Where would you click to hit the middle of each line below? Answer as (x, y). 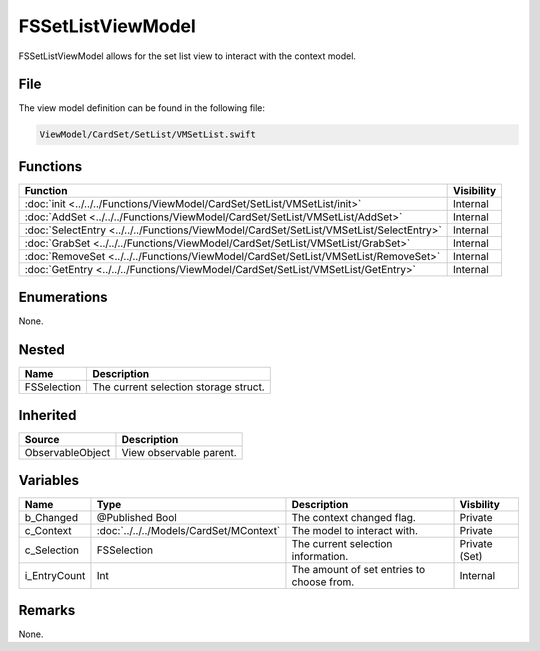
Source (42, 439)
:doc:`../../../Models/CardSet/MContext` (188, 531)
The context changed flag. (354, 518)
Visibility (475, 190)
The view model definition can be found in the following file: (141, 108)
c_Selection (52, 550)
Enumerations (63, 297)
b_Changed (51, 518)
